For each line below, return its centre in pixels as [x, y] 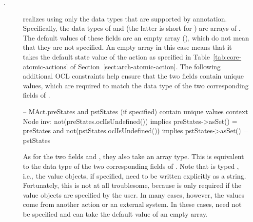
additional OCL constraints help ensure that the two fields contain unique [133, 76]
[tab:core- [227, 56]
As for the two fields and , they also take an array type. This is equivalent [134, 156]
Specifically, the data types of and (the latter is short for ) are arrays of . [132, 28]
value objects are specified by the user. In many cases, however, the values [134, 194]
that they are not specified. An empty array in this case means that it [127, 47]
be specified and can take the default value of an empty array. [115, 213]
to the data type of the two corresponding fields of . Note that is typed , [131, 166]
